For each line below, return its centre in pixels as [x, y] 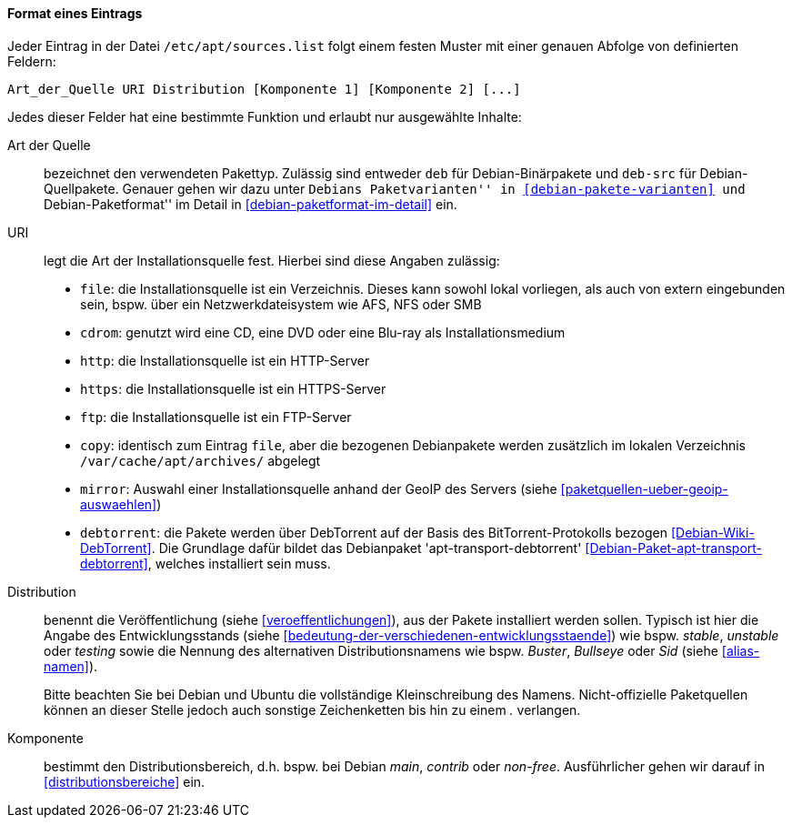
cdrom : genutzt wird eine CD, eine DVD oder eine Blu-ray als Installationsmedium [323, 332]
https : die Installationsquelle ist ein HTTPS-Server [233, 388]
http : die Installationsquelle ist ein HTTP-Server [225, 360]
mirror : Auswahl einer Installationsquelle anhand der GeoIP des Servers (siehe [319, 488]
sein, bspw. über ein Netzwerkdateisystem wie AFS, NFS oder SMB [281, 304]
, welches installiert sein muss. [239, 563]
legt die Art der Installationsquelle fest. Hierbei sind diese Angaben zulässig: [272, 260]
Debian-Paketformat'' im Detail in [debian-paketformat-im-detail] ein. [251, 204]
